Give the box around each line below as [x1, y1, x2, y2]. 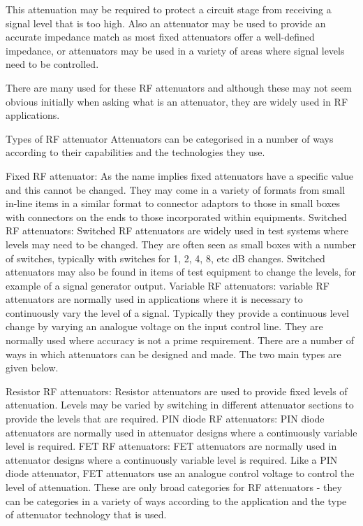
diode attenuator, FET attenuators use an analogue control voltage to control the [6, 466, 355, 481]
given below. [6, 360, 59, 375]
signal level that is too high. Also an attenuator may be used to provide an [6, 15, 326, 30]
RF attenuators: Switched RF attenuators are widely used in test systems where [6, 223, 349, 238]
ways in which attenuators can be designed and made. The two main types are [6, 346, 341, 361]
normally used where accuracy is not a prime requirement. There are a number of [6, 333, 355, 348]
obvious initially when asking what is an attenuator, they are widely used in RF [6, 94, 348, 108]
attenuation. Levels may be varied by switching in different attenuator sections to [6, 397, 354, 412]
